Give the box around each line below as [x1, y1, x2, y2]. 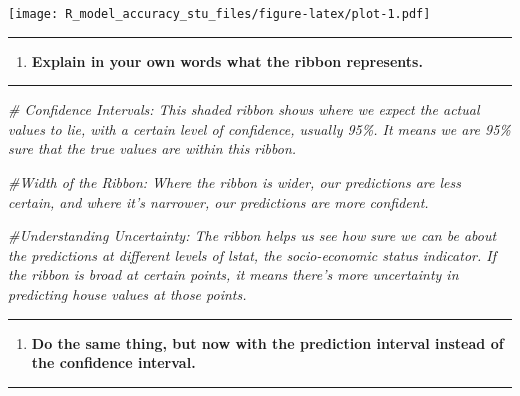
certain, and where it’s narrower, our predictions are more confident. [8, 191, 429, 212]
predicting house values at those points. [8, 284, 247, 304]
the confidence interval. [31, 352, 196, 373]
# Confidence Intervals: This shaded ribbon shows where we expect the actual [8, 99, 480, 120]
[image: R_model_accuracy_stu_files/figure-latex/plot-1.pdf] [8, 7, 431, 21]
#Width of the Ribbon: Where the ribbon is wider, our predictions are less [8, 172, 461, 193]
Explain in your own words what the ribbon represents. [31, 50, 423, 71]
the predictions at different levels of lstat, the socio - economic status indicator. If [8, 244, 496, 265]
